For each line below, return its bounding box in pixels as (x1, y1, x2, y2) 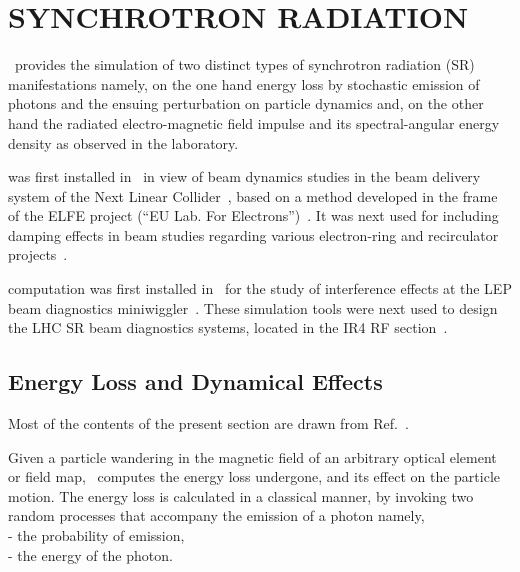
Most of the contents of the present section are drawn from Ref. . (8, 413, 409, 434)
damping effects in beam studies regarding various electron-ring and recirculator (8, 224, 499, 245)
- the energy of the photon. (8, 544, 173, 565)
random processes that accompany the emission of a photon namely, (8, 505, 425, 526)
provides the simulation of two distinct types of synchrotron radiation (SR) (14, 54, 475, 75)
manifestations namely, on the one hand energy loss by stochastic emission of (8, 73, 480, 94)
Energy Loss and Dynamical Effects (8, 366, 383, 397)
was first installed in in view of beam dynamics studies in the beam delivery (8, 166, 481, 187)
